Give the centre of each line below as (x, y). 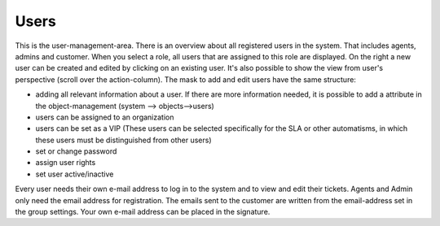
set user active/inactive (75, 174)
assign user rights (66, 163)
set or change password (76, 151)
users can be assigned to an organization (105, 117)
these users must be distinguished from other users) (123, 140)
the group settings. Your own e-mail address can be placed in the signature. (143, 212)
